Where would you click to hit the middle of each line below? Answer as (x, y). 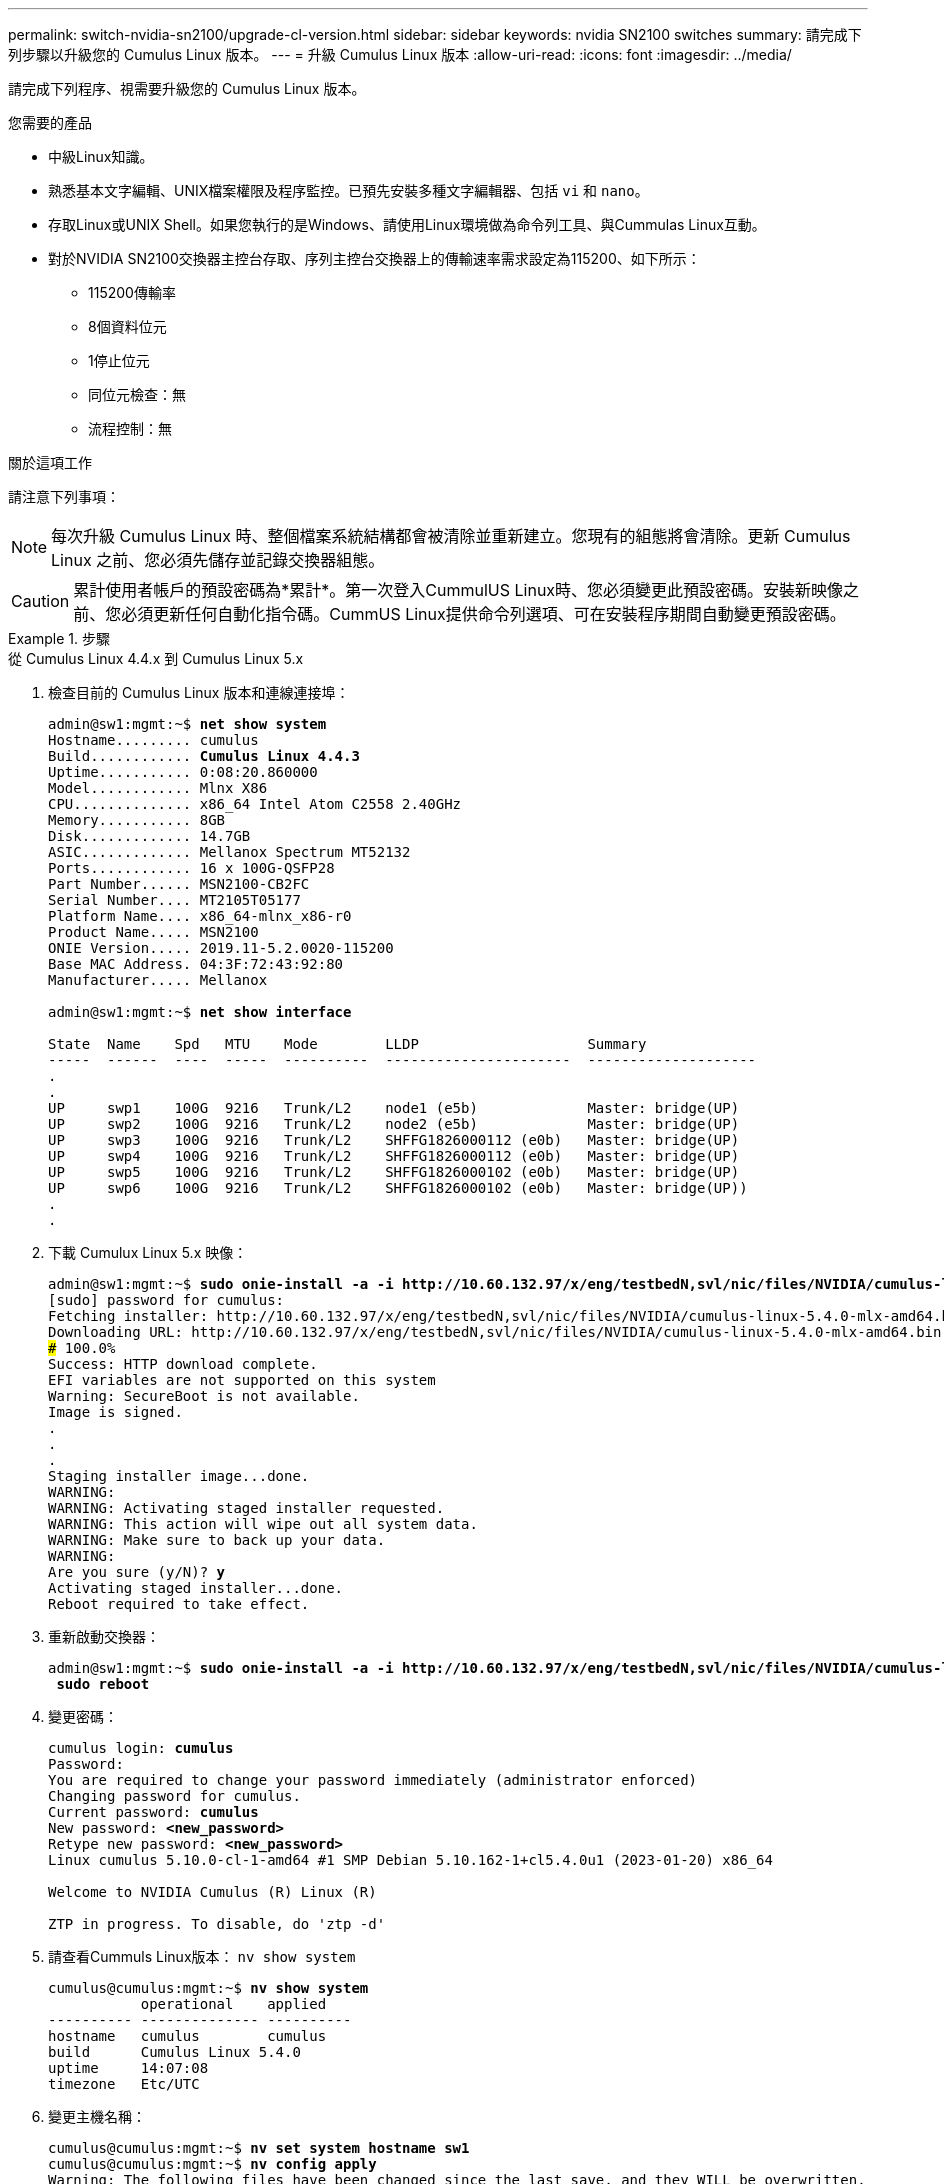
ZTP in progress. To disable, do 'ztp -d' (217, 1924)
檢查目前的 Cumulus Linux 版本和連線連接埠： (199, 692)
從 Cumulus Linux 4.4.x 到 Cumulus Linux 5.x (156, 658)
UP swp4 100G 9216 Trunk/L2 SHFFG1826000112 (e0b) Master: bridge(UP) (394, 1156)
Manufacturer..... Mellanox (158, 980)
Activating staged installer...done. (196, 1588)
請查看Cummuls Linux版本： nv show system (202, 1956)
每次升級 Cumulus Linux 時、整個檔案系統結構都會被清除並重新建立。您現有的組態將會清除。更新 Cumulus (451, 536)
